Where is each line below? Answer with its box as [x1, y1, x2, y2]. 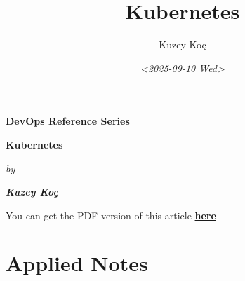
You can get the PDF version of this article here [6, 207, 216, 222]
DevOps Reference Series [6, 114, 130, 128]
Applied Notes [6, 249, 148, 277]
